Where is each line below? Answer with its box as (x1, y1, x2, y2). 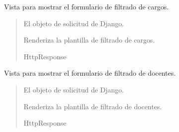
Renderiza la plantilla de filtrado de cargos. (23, 35, 155, 45)
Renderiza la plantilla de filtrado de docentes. (23, 101, 162, 111)
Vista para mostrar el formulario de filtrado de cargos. (4, 1, 169, 11)
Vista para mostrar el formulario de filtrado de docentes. (4, 68, 176, 78)
